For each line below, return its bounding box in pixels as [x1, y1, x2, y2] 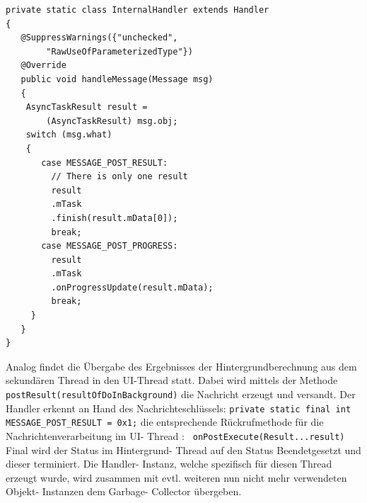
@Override [21, 60, 66, 71]
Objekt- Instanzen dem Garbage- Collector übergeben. [6, 484, 242, 499]
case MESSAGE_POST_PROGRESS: [41, 241, 178, 252]
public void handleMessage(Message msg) [21, 74, 214, 84]
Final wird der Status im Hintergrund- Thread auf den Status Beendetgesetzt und [6, 442, 361, 457]
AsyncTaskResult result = [25, 102, 148, 113]
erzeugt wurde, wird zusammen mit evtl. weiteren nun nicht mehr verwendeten [6, 470, 347, 485]
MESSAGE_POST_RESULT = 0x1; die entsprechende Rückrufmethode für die [6, 414, 324, 429]
